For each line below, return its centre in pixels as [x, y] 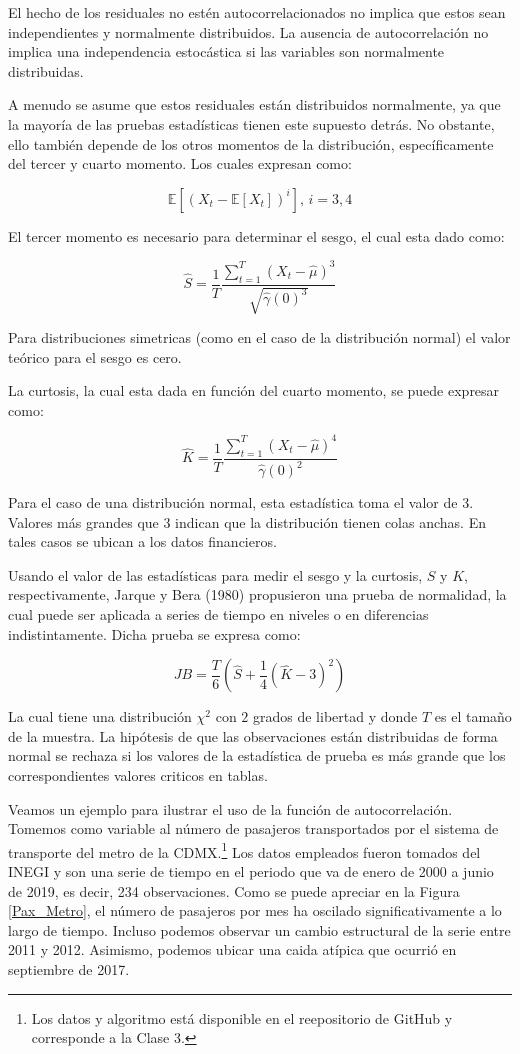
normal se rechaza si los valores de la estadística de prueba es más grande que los [257, 755]
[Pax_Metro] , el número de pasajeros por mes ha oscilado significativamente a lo [255, 910]
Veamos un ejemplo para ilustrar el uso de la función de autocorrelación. [230, 808]
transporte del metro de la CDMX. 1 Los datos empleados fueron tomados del [244, 850]
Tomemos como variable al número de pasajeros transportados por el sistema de [253, 828]
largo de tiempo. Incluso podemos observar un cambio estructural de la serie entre [259, 929]
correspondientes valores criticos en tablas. [138, 775]
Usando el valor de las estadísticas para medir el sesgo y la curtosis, [215, 574]
